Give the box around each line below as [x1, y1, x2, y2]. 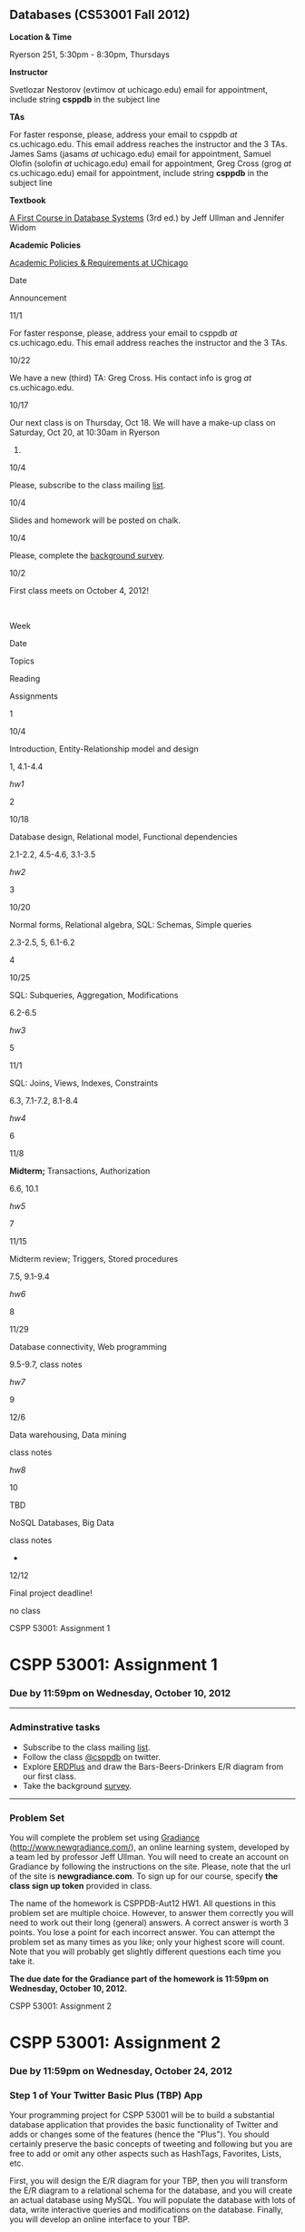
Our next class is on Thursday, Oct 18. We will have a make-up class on [9, 417, 276, 428]
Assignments [9, 690, 59, 702]
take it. [9, 1955, 34, 1966]
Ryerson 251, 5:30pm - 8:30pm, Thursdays [9, 49, 171, 60]
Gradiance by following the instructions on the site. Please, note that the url [9, 1861, 291, 1872]
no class [9, 1605, 41, 1616]
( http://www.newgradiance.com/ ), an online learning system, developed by [9, 1842, 290, 1853]
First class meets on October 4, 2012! [9, 585, 150, 595]
